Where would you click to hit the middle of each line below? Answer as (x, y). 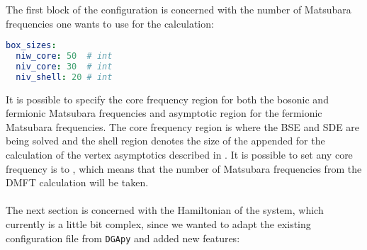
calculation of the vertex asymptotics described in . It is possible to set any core (179, 155)
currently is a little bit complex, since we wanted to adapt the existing (158, 224)
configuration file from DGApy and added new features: (123, 238)
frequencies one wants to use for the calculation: (110, 23)
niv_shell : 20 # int (64, 77)
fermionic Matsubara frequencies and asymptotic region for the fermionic (164, 113)
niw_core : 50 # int (64, 56)
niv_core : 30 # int (64, 66)
